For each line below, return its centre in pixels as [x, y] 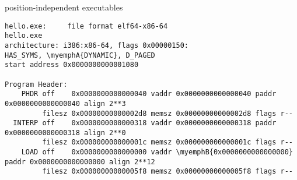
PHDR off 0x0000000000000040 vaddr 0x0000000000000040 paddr [149, 94]
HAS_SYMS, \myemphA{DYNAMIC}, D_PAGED [80, 55]
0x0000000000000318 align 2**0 [65, 133]
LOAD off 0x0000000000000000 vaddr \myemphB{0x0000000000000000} [157, 152]
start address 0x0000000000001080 [72, 65]
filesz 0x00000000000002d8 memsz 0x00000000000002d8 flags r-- [167, 113]
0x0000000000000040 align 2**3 [65, 103]
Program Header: [36, 84]
